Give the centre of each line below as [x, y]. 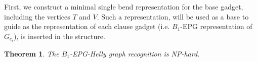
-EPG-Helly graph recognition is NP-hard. [135, 53]
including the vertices [37, 16]
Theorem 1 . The [32, 53]
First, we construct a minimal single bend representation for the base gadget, [124, 6]
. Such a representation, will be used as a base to [173, 16]
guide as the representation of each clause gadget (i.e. [87, 26]
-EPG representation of [216, 26]
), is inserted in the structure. [59, 36]
